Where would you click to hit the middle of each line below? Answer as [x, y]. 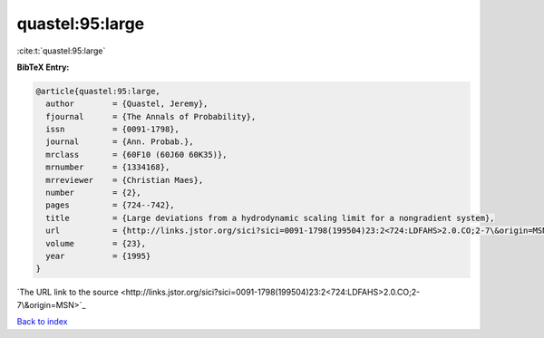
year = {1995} [98, 256]
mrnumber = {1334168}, [108, 167]
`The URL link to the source [68, 292]
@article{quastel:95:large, [98, 91]
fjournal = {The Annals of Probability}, [151, 116]
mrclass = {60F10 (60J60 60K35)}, [136, 155]
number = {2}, [94, 193]
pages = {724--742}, [111, 205]
